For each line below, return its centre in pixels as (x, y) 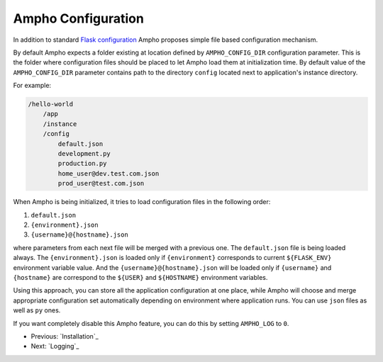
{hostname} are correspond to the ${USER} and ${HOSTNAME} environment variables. (140, 277)
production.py (82, 164)
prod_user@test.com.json (101, 183)
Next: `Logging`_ (55, 346)
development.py (84, 154)
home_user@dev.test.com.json (109, 173)
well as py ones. (37, 310)
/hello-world (51, 104)
